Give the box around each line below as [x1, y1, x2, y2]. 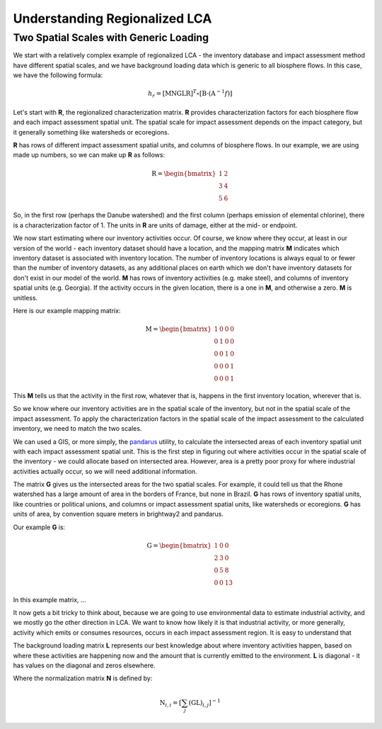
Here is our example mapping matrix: [13, 306, 121, 315]
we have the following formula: [13, 71, 103, 79]
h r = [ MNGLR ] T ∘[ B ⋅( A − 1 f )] [147, 89, 233, 99]
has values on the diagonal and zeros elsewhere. [13, 661, 156, 669]
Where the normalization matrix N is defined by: [13, 674, 153, 683]
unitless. [13, 293, 38, 302]
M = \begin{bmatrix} [145, 325, 212, 333]
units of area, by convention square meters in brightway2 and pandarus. [13, 510, 224, 519]
